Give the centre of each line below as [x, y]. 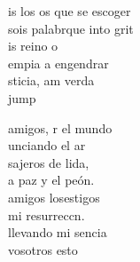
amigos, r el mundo [60, 127]
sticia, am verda [51, 80]
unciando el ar [47, 145]
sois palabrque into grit [71, 28]
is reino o [33, 46]
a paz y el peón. [51, 180]
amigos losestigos [54, 197]
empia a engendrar [58, 63]
